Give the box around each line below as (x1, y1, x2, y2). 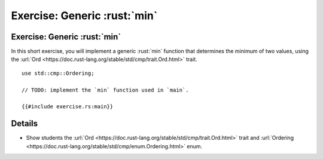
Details (11, 118, 38, 129)
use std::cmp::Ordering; (22, 69, 95, 77)
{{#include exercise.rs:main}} (22, 103, 114, 110)
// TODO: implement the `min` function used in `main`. (22, 87, 189, 93)
